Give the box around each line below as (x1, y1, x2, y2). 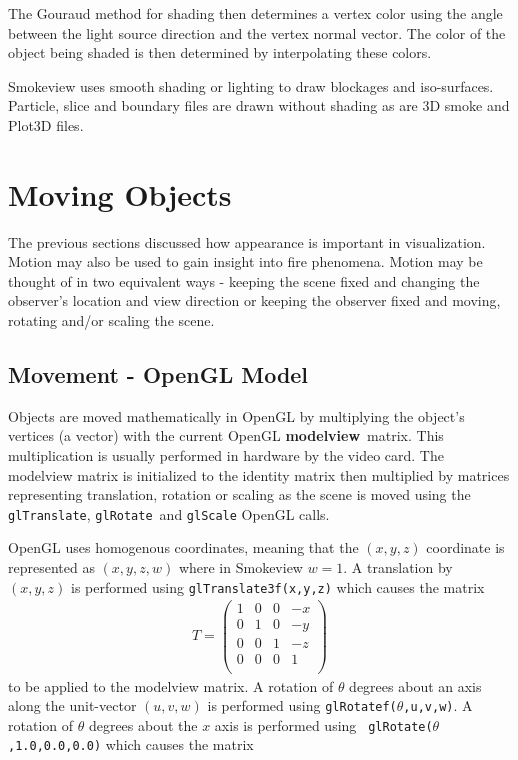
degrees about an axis (349, 675, 482, 696)
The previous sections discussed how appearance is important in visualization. (8, 231, 486, 252)
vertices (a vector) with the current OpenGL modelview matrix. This (8, 425, 444, 446)
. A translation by (343, 557, 453, 578)
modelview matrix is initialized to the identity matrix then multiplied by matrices (8, 464, 510, 485)
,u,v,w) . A (403, 695, 473, 716)
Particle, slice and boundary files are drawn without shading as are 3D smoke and (8, 95, 510, 116)
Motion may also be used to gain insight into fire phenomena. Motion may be (8, 251, 483, 272)
